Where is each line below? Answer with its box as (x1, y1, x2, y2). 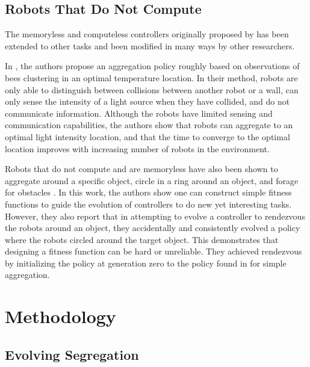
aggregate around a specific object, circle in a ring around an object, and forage (5, 174, 299, 187)
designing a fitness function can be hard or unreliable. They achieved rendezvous (5, 245, 302, 258)
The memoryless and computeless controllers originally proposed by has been (5, 28, 289, 40)
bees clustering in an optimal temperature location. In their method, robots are (5, 71, 298, 84)
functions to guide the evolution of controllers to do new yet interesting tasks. (5, 197, 292, 210)
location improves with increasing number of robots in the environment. (5, 142, 270, 155)
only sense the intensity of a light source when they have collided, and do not (5, 95, 290, 108)
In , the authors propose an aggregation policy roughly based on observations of (5, 60, 300, 72)
